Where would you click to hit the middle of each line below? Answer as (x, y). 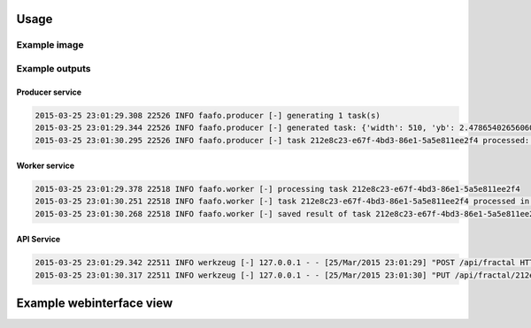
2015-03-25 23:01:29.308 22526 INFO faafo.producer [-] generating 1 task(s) (208, 115)
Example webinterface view (95, 304)
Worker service (46, 166)
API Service (38, 240)
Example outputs (54, 68)
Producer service (49, 92)
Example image (50, 45)
